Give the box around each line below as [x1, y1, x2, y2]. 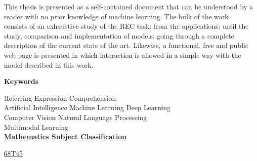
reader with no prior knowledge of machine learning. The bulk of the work [4, 11, 229, 21]
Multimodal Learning [4, 121, 69, 132]
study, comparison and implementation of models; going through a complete [4, 30, 234, 40]
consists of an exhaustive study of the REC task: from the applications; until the [4, 21, 249, 31]
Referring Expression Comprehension [4, 92, 116, 103]
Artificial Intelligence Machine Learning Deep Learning [4, 102, 171, 113]
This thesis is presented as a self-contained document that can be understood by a [4, 1, 253, 11]
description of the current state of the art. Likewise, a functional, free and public [4, 40, 249, 50]
